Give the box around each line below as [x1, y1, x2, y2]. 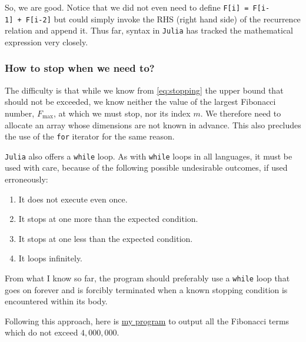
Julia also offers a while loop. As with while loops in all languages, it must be [5, 150, 292, 162]
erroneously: [5, 173, 48, 185]
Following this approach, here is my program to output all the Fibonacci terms [5, 314, 290, 327]
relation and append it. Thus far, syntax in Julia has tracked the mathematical [5, 24, 294, 36]
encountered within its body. [5, 295, 108, 307]
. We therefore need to [200, 107, 281, 119]
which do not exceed [5, 326, 78, 338]
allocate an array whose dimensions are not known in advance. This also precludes [5, 118, 301, 131]
